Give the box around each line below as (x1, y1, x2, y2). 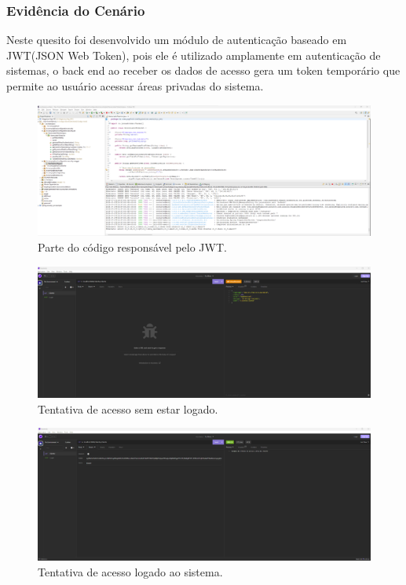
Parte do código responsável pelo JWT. (38, 239, 227, 256)
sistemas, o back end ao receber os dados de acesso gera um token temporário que (6, 62, 401, 79)
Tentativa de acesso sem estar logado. (38, 400, 218, 417)
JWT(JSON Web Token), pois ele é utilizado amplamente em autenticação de (6, 46, 381, 63)
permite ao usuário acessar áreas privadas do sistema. (6, 78, 264, 94)
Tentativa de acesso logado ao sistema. (38, 564, 223, 580)
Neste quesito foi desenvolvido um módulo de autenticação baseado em (6, 31, 347, 48)
